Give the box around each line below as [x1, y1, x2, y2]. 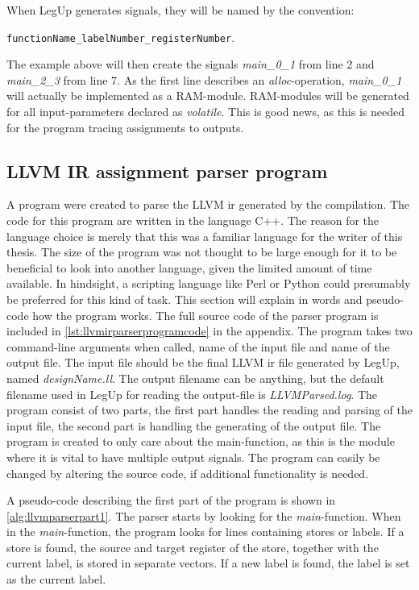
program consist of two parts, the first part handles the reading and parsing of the [6, 401, 413, 418]
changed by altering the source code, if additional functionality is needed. [6, 464, 369, 481]
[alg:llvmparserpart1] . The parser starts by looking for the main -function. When [6, 507, 401, 524]
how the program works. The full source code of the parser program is [32, 306, 379, 323]
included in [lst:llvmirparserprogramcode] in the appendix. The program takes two [6, 322, 413, 339]
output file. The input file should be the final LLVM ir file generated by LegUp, [6, 354, 400, 371]
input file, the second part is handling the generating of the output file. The [6, 417, 381, 434]
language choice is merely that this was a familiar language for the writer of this [6, 227, 403, 244]
